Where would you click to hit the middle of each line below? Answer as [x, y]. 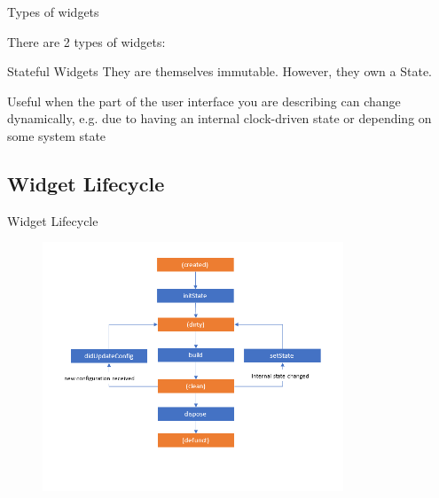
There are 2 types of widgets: [86, 41]
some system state [57, 135]
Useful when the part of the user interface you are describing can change [204, 101]
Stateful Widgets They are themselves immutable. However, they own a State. [219, 71]
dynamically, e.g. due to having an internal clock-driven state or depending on [219, 118]
